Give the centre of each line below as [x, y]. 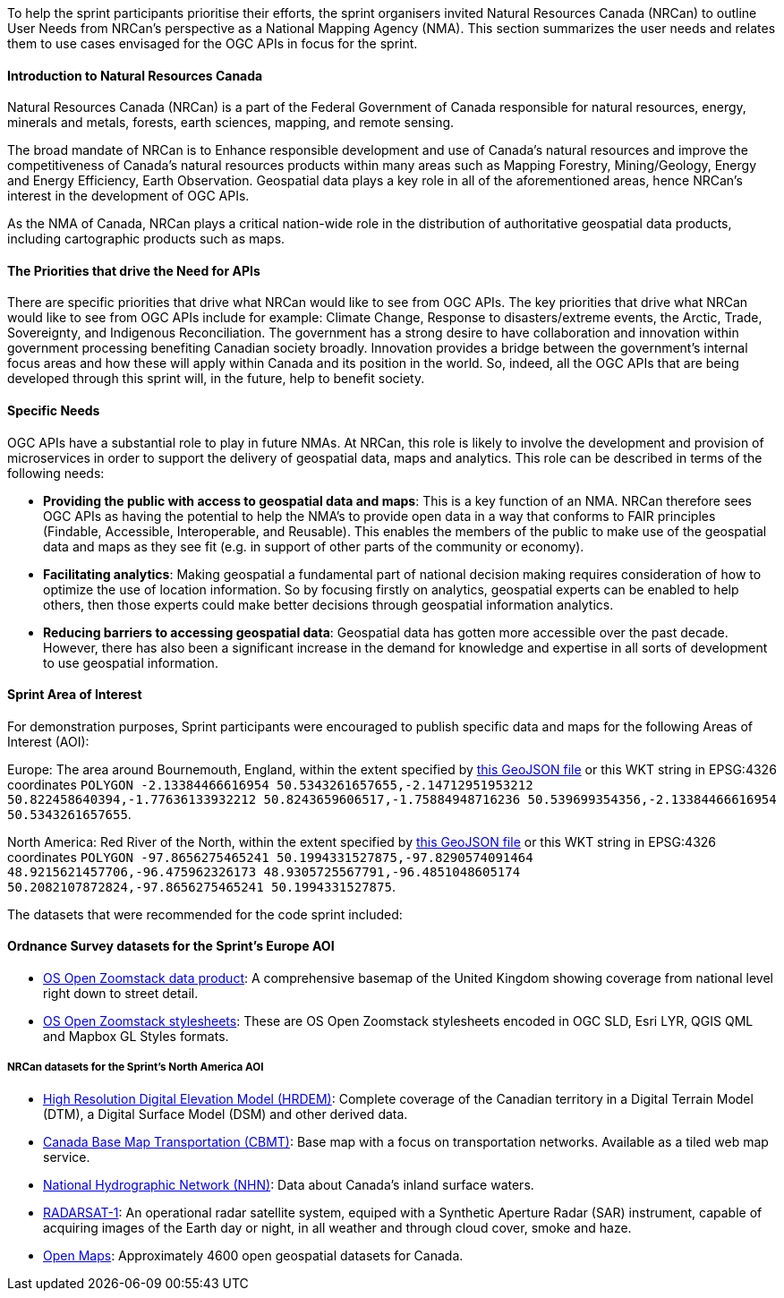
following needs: [56, 473]
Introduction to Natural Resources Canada [135, 75]
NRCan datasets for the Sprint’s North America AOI [136, 1067]
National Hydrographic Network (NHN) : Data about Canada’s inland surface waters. [289, 1184]
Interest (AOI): [48, 741]
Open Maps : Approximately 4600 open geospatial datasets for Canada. [253, 1255]
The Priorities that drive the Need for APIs [134, 270]
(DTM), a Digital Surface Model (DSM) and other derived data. [226, 1114]
